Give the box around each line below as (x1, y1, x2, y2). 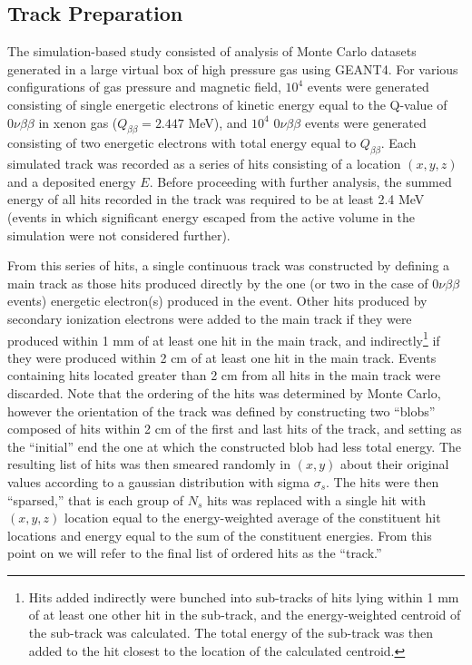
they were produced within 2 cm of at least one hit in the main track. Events (7, 347, 437, 367)
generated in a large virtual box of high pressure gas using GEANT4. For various (7, 59, 458, 78)
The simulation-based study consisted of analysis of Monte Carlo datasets (7, 42, 417, 61)
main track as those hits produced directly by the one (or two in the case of (7, 273, 428, 292)
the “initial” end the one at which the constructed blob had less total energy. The (7, 436, 462, 455)
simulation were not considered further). (7, 225, 231, 244)
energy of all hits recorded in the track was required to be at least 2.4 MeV (7, 190, 425, 209)
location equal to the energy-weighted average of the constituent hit (64, 508, 441, 527)
